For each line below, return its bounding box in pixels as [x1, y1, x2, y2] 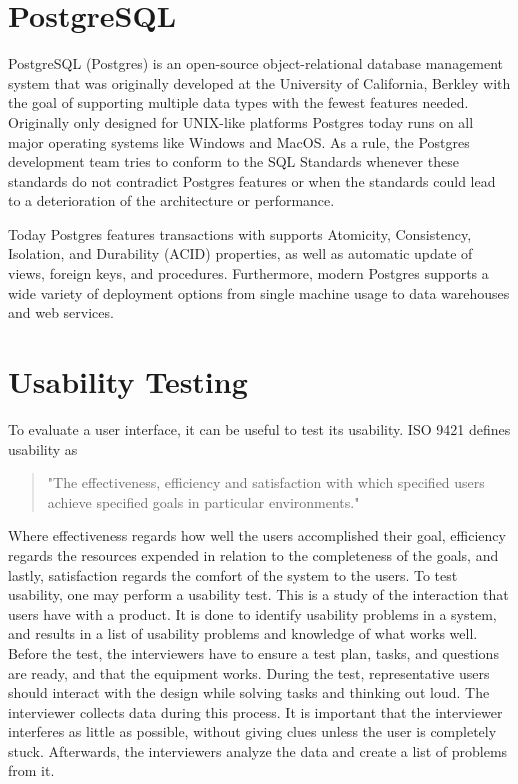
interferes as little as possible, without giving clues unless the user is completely [8, 721, 497, 742]
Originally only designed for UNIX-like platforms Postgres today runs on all [8, 111, 474, 132]
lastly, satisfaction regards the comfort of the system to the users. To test [8, 564, 458, 585]
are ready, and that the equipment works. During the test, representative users [8, 662, 490, 683]
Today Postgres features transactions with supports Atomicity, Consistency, [8, 223, 472, 244]
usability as [8, 438, 78, 459]
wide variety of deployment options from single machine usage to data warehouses [8, 282, 510, 303]
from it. [8, 760, 55, 781]
